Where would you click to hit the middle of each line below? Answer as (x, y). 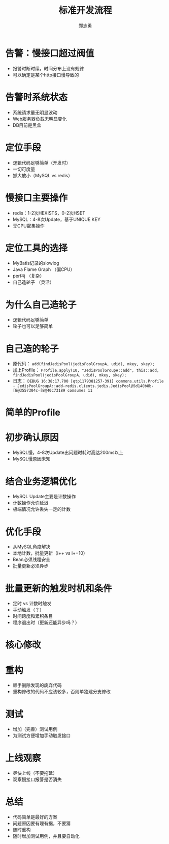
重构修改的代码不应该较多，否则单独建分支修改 (61, 692)
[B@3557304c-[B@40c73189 (39, 391)
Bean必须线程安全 (31, 560)
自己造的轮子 (32, 349)
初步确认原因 (32, 437)
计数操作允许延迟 (30, 503)
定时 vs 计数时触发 (32, 604)
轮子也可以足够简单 (33, 326)
